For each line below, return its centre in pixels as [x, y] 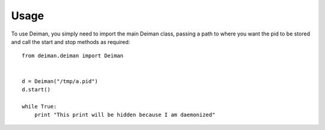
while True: [39, 106]
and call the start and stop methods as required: [71, 42]
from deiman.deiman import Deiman [73, 56]
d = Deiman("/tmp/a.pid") [60, 81]
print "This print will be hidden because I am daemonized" [125, 115]
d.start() [36, 89]
